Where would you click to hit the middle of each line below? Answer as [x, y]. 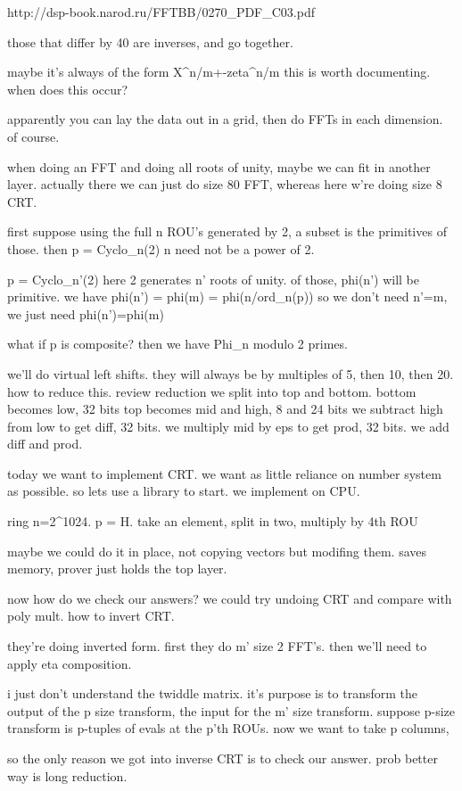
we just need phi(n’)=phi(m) [86, 313]
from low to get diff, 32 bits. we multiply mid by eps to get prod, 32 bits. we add [228, 426]
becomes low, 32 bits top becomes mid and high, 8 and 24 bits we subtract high [225, 409]
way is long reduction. [67, 775]
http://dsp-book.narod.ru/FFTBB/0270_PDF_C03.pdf [161, 12]
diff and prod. [45, 444]
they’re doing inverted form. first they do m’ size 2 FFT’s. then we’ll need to [217, 646]
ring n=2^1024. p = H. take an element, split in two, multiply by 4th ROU [213, 521]
